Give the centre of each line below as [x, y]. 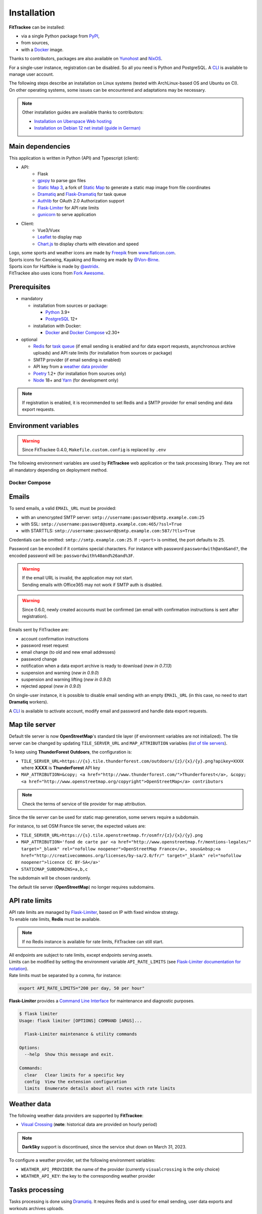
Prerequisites [30, 287]
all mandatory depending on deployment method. [58, 470]
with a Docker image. [42, 50]
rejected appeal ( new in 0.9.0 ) [51, 686]
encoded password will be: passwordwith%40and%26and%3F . [72, 556]
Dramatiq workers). [29, 702]
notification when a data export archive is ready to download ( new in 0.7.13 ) [97, 666]
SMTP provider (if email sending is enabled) [77, 360]
